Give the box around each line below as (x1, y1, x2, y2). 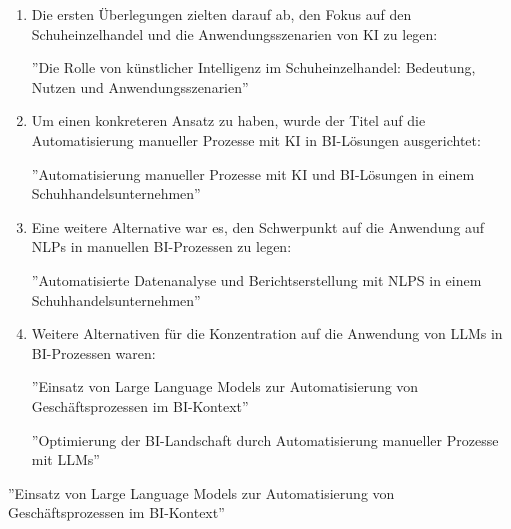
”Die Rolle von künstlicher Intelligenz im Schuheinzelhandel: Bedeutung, (31, 57, 476, 78)
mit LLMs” (31, 449, 100, 470)
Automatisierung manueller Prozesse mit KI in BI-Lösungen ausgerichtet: (31, 129, 481, 150)
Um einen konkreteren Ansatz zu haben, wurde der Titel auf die (31, 110, 426, 131)
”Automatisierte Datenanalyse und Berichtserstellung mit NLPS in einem (31, 269, 482, 290)
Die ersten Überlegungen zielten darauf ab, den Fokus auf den (31, 4, 412, 24)
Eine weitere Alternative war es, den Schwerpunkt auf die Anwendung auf (31, 216, 485, 237)
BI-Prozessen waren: (31, 342, 156, 363)
